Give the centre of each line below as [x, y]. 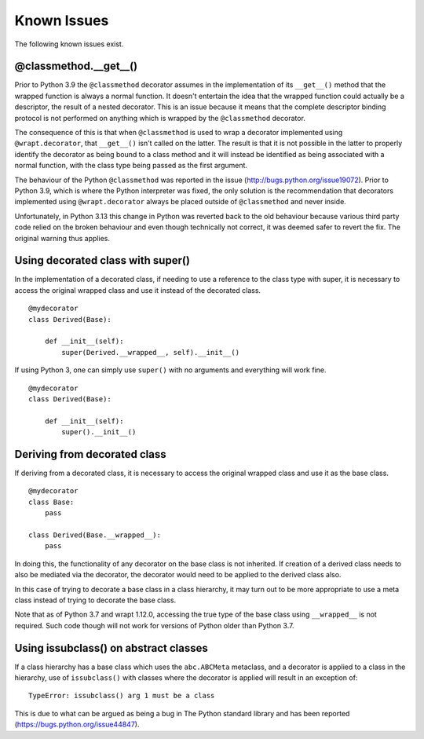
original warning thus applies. [62, 238]
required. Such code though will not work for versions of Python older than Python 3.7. [154, 625]
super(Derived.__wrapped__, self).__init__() [150, 352]
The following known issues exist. [69, 44]
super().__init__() [99, 432]
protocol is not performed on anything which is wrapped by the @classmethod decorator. [160, 118]
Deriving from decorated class [90, 454]
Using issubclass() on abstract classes [111, 648]
